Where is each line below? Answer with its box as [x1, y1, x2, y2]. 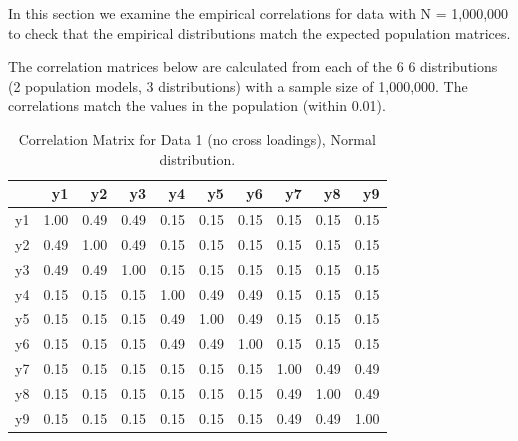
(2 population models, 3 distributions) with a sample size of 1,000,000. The [8, 75, 468, 96]
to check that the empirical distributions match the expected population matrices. [8, 22, 511, 43]
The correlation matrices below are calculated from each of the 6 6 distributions [8, 56, 498, 77]
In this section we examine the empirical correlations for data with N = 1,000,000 [8, 3, 509, 23]
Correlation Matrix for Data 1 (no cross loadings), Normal [18, 128, 376, 149]
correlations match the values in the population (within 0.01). [8, 95, 386, 116]
